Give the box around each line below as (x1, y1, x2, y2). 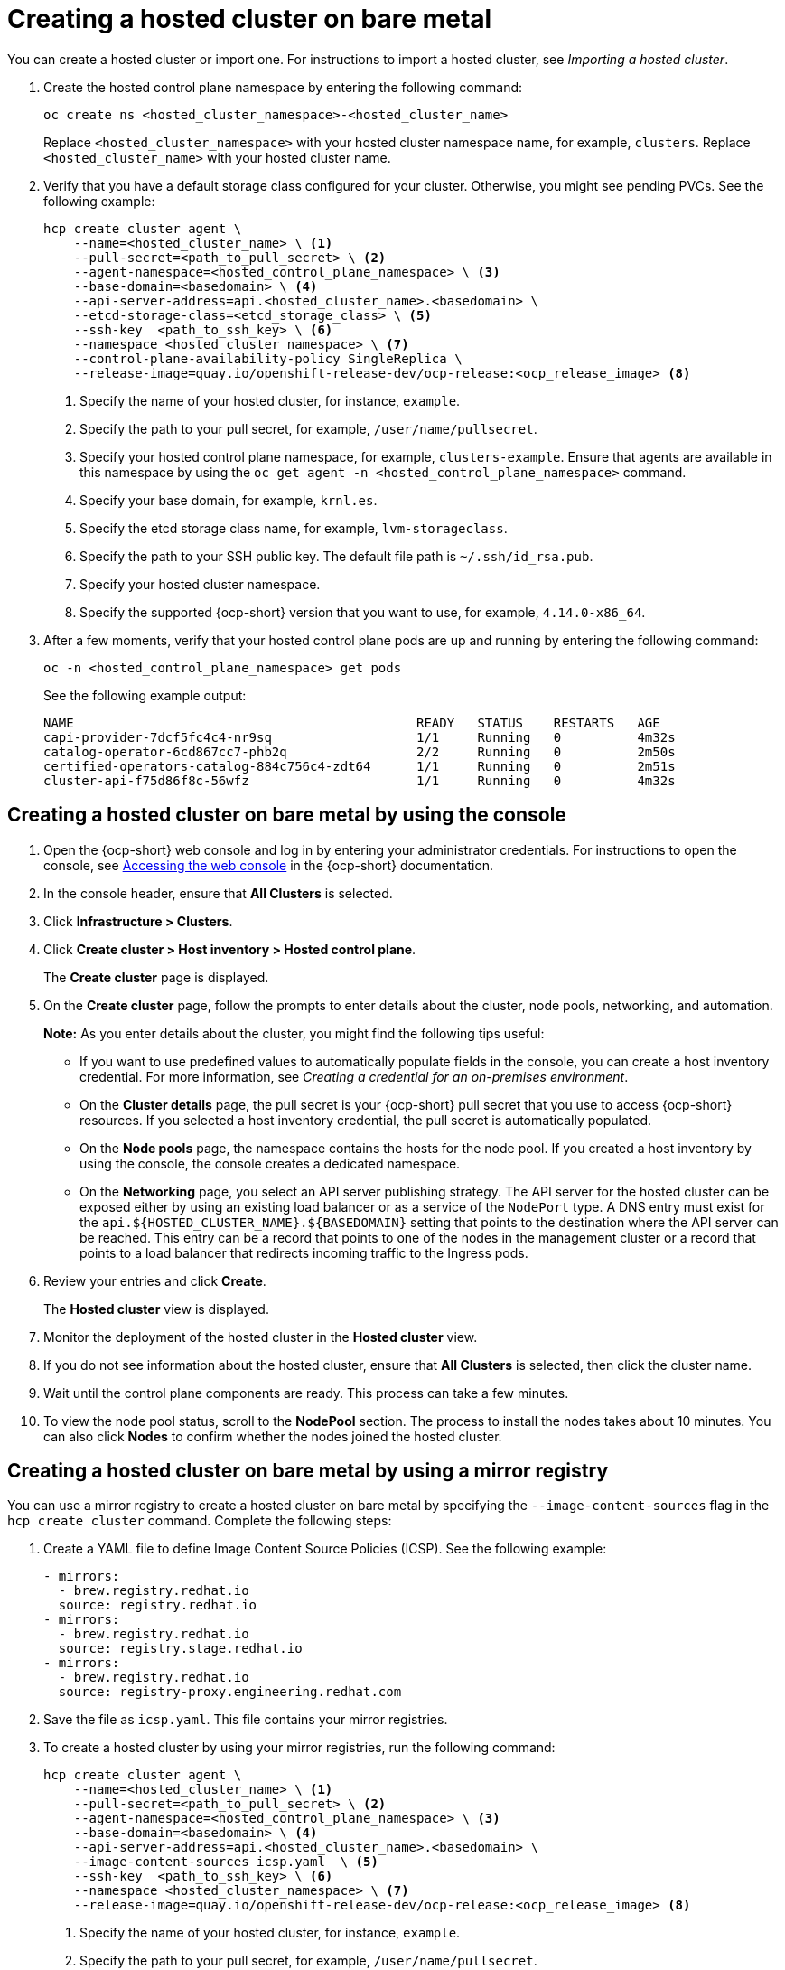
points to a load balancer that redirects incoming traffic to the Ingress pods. (79, 1244, 528, 1261)
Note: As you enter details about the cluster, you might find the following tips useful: (43, 1025, 545, 1041)
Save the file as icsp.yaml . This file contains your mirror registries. (43, 1712, 448, 1728)
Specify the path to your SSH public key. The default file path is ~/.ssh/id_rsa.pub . (79, 548, 593, 564)
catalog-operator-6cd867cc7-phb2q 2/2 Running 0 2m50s (43, 744, 676, 759)
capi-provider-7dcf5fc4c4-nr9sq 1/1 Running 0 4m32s (43, 729, 676, 745)
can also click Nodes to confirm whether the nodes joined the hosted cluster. (43, 1428, 502, 1444)
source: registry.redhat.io (58, 1598, 257, 1613)
